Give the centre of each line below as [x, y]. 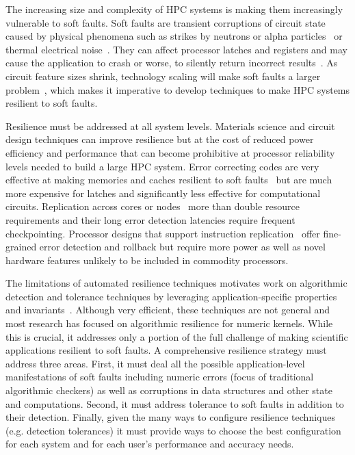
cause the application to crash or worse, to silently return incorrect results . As [172, 63]
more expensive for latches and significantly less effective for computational [163, 193]
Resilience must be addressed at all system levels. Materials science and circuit [170, 126]
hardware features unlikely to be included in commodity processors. [147, 260]
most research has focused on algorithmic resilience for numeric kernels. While [169, 323]
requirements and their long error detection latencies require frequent [150, 219]
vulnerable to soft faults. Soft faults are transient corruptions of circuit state [166, 22]
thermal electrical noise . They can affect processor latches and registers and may [176, 49]
